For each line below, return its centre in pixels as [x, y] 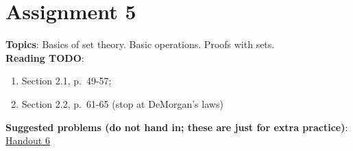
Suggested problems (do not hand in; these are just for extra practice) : [177, 127]
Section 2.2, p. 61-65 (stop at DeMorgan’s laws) [122, 103]
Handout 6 [28, 140]
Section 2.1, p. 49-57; [66, 81]
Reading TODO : [45, 57]
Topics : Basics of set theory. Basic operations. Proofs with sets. [140, 44]
